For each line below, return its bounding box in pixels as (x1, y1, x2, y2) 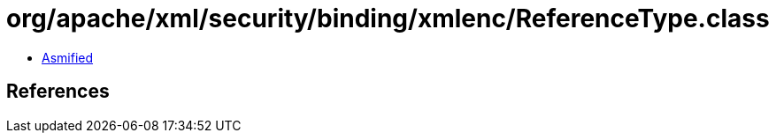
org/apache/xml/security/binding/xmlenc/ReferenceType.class (6, 4, 770, 33)
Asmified (42, 49, 94, 65)
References (6, 80, 110, 103)
